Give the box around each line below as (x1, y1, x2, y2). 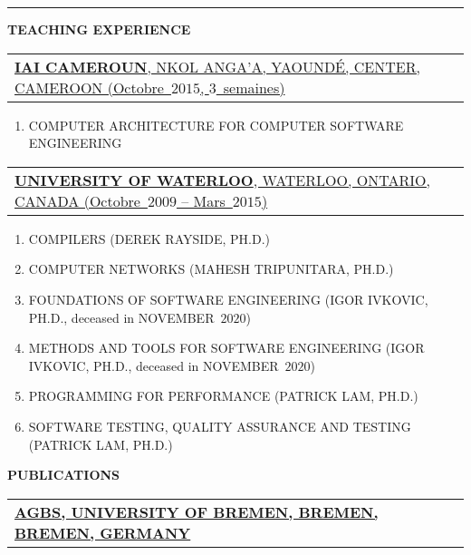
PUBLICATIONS (7, 465, 120, 484)
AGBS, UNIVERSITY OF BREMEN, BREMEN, (14, 501, 379, 522)
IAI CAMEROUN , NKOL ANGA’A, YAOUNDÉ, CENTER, (14, 55, 420, 77)
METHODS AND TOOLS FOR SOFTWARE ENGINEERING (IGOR (28, 338, 425, 357)
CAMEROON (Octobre (14, 76, 164, 98)
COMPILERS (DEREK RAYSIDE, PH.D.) (28, 229, 271, 248)
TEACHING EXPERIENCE (7, 20, 191, 38)
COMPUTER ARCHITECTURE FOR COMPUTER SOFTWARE (28, 115, 404, 134)
